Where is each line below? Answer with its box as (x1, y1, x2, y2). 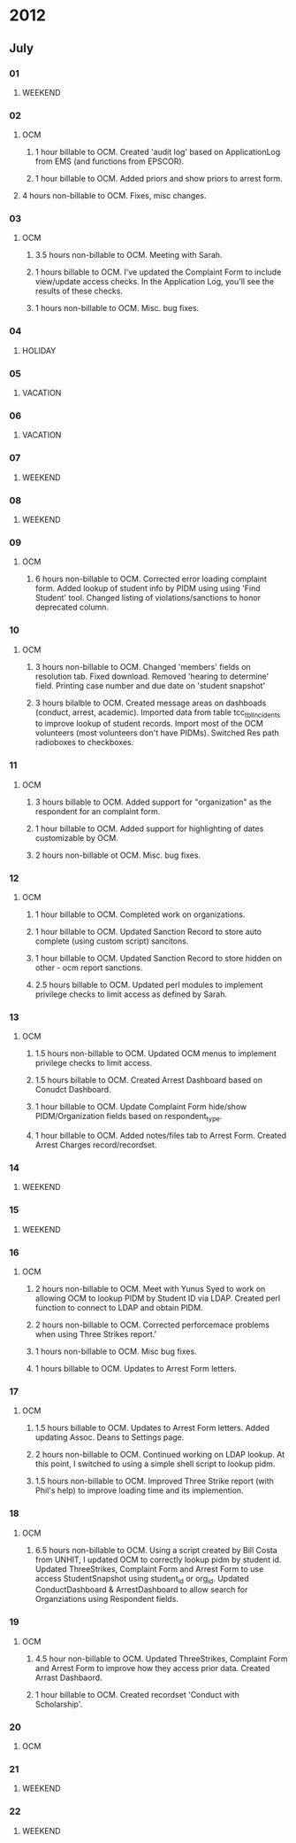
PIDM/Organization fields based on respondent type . (34, 1111, 223, 1124)
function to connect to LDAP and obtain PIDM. (34, 1302, 203, 1312)
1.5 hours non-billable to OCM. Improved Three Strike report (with (34, 1476, 274, 1487)
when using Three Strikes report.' (34, 1328, 157, 1339)
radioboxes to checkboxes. (34, 737, 134, 748)
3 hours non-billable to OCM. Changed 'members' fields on (34, 661, 252, 672)
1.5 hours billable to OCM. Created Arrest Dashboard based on (34, 1075, 263, 1085)
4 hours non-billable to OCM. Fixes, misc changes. (21, 191, 207, 201)
